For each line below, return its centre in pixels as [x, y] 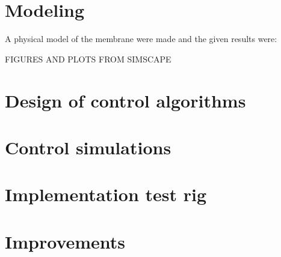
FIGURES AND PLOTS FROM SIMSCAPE [88, 59]
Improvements [65, 241]
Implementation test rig [106, 194]
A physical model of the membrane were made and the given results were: [141, 39]
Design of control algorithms [125, 100]
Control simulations [88, 147]
